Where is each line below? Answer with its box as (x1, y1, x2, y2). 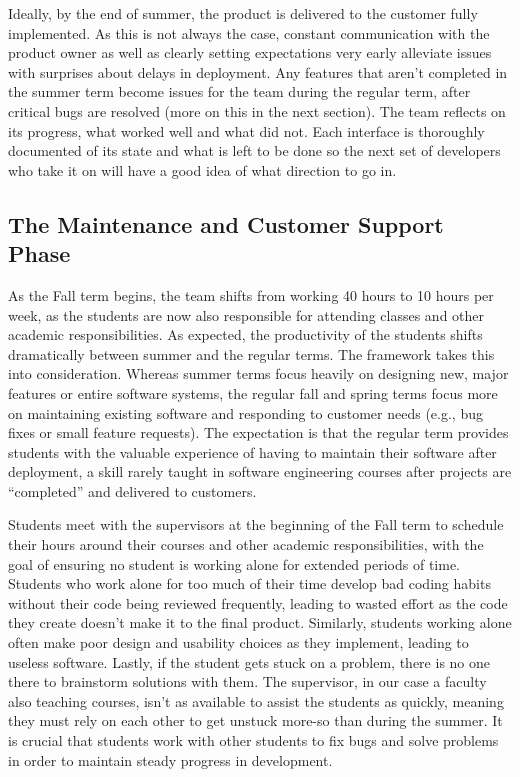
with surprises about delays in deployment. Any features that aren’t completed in (8, 61, 508, 82)
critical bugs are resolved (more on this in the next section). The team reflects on (8, 100, 506, 121)
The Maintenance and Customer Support (8, 208, 444, 239)
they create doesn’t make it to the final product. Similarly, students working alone (8, 612, 512, 633)
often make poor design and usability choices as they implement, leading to (8, 632, 469, 653)
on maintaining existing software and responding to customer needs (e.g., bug (8, 402, 483, 423)
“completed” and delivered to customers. (8, 480, 257, 501)
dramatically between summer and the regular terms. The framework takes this (8, 343, 495, 364)
